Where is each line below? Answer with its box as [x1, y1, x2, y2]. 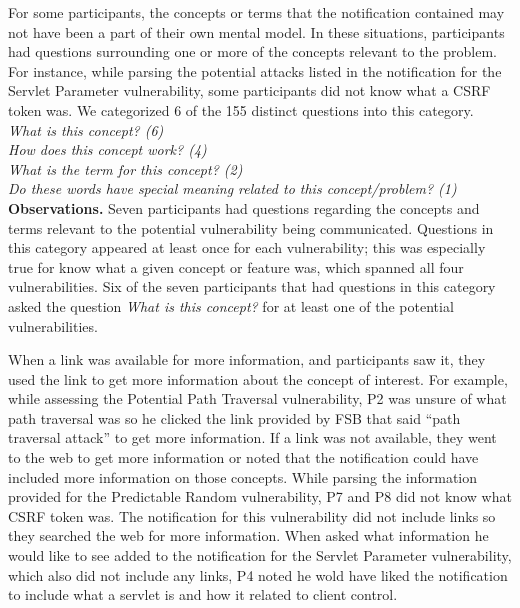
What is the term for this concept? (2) [8, 158, 243, 179]
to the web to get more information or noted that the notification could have [8, 447, 479, 468]
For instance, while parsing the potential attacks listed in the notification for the [8, 60, 502, 81]
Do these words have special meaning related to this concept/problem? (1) [8, 178, 457, 199]
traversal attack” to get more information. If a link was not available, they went [8, 427, 497, 448]
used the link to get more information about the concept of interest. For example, [8, 368, 508, 389]
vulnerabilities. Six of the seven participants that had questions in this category [8, 276, 496, 297]
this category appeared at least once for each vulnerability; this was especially [8, 237, 486, 258]
